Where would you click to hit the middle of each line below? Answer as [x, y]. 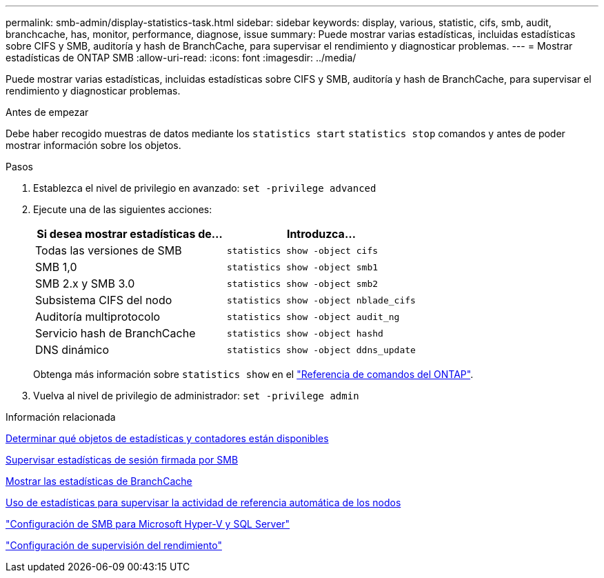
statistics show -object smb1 [302, 267]
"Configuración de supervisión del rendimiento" [114, 545]
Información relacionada [61, 417]
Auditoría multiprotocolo [98, 317]
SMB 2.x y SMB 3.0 [85, 283]
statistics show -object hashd [305, 333]
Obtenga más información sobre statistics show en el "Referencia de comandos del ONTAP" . [253, 374]
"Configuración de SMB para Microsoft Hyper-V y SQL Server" [148, 524]
